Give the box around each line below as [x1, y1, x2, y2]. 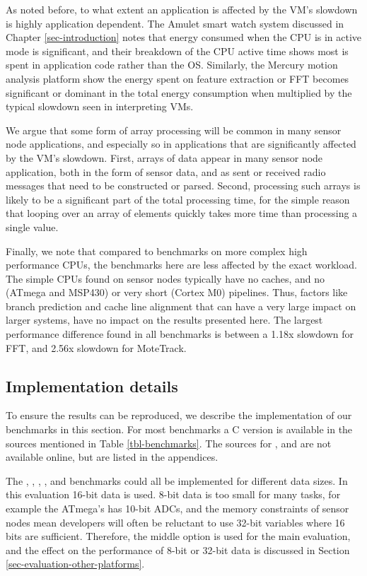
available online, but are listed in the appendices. [6, 449, 219, 464]
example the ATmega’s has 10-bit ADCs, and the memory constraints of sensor [6, 501, 349, 516]
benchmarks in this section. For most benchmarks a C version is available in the [6, 422, 353, 437]
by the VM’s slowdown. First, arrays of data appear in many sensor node [6, 150, 323, 165]
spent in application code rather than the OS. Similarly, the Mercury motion [6, 57, 338, 72]
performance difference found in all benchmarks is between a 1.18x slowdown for [6, 327, 354, 341]
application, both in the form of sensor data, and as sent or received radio [6, 164, 326, 179]
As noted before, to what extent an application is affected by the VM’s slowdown [6, 2, 358, 16]
